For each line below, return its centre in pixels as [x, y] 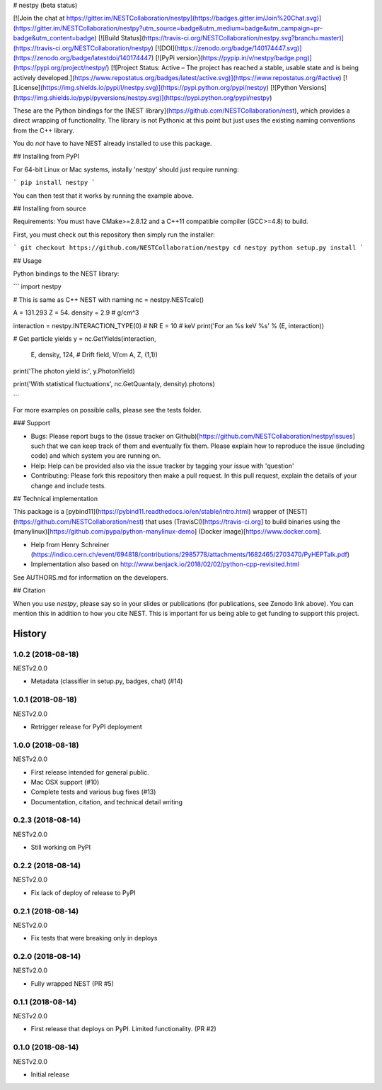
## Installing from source [50, 208]
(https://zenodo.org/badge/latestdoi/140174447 [82, 57]
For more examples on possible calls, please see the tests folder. [107, 410]
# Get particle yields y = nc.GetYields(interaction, [85, 338]
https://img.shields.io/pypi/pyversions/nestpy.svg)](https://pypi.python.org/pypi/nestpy [143, 97]
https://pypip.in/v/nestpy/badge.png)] [257, 57]
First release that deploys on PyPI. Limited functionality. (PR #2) [124, 1029]
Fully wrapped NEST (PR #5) [73, 983]
